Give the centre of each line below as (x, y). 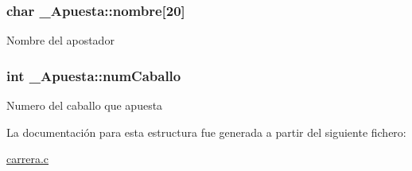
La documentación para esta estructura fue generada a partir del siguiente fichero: (206, 132)
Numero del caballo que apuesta (85, 105)
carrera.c (28, 159)
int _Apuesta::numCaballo (94, 75)
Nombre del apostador (60, 40)
